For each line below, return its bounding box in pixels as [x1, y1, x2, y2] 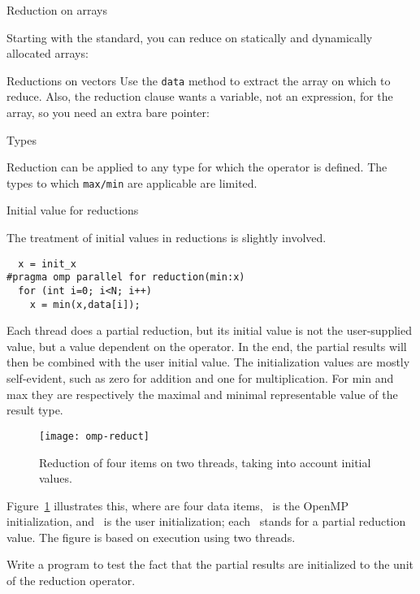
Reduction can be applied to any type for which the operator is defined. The [6, 158, 388, 176]
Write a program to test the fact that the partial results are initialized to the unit [6, 556, 414, 573]
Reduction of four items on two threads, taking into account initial [39, 453, 371, 470]
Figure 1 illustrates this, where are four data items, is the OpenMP [6, 496, 349, 514]
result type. [6, 401, 63, 418]
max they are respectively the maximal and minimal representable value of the [6, 385, 398, 402]
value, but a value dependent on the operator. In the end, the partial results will [6, 337, 407, 354]
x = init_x [18, 258, 76, 270]
